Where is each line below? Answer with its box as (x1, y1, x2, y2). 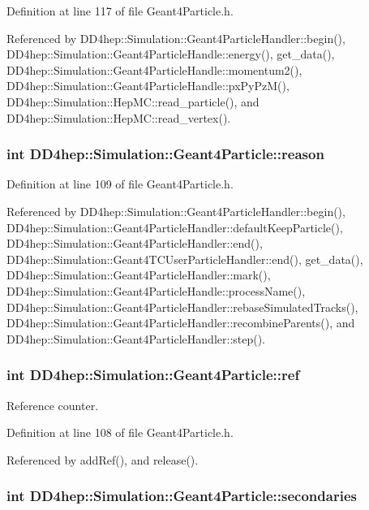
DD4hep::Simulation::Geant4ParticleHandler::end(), (6, 235, 263, 252)
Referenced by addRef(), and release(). (6, 451, 199, 468)
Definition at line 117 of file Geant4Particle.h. (6, 2, 234, 19)
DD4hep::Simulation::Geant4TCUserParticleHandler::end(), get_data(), (6, 250, 363, 267)
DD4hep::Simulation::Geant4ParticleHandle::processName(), (6, 282, 306, 299)
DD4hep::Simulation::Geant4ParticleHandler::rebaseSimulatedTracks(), (6, 298, 358, 315)
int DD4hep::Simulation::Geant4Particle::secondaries (6, 486, 357, 506)
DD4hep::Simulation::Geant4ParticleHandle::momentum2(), (6, 61, 302, 78)
